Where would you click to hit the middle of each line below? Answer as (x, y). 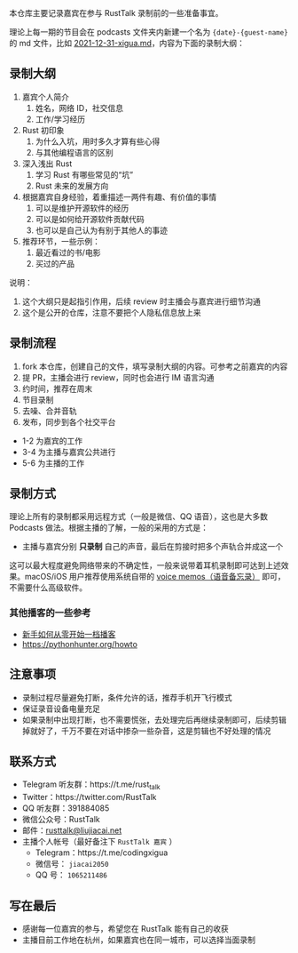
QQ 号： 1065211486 (71, 875)
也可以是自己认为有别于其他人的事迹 (102, 230)
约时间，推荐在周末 (57, 388)
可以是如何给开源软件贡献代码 (90, 219)
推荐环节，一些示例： (61, 241)
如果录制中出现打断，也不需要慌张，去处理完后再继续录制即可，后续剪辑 (154, 719)
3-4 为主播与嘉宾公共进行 (69, 452)
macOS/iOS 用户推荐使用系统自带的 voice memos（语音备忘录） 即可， (155, 577)
